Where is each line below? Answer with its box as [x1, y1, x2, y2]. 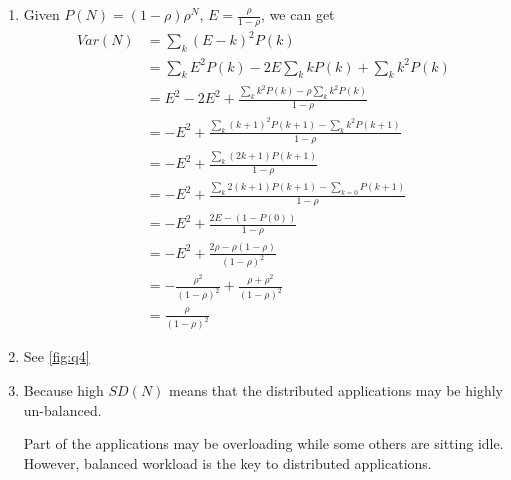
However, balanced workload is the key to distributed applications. [23, 452, 432, 473]
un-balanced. [23, 399, 102, 420]
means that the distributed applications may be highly [169, 380, 503, 401]
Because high [23, 380, 104, 401]
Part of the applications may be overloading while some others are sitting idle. [23, 433, 504, 454]
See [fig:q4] [23, 346, 90, 367]
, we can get [261, 4, 335, 24]
